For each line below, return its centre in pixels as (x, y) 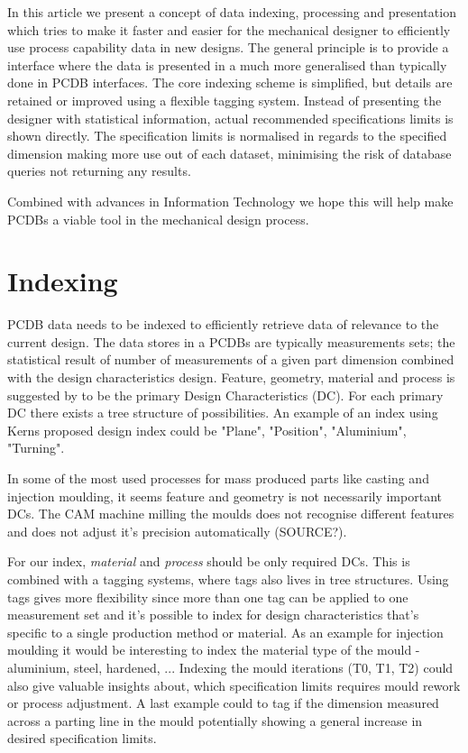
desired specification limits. (82, 738)
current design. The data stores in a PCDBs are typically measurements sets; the (231, 341)
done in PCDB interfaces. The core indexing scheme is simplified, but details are (230, 83)
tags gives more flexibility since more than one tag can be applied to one (208, 597)
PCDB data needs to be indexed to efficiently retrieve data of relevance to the (223, 324)
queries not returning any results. (99, 171)
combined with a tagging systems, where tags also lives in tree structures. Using (228, 579)
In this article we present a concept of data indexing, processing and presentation (232, 12)
